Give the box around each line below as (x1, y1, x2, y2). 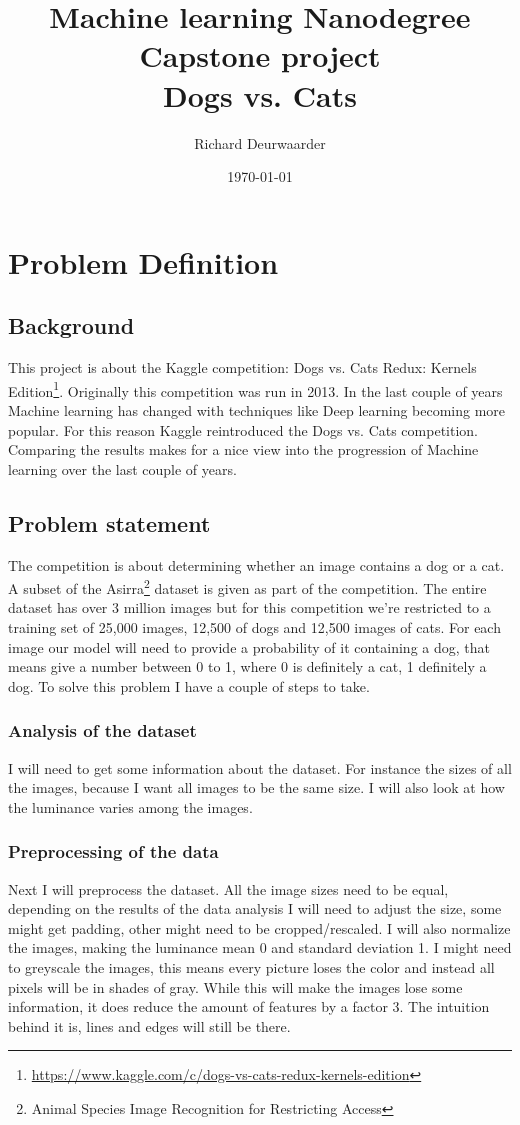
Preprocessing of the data (8, 839, 219, 864)
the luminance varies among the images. (8, 796, 253, 817)
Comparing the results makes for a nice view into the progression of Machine (8, 439, 479, 460)
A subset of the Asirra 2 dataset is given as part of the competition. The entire (8, 575, 487, 598)
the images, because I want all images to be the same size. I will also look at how (8, 777, 505, 798)
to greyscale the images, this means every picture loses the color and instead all (8, 956, 495, 977)
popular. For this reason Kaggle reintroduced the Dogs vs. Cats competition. (8, 419, 478, 440)
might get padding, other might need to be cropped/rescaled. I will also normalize (8, 917, 511, 938)
